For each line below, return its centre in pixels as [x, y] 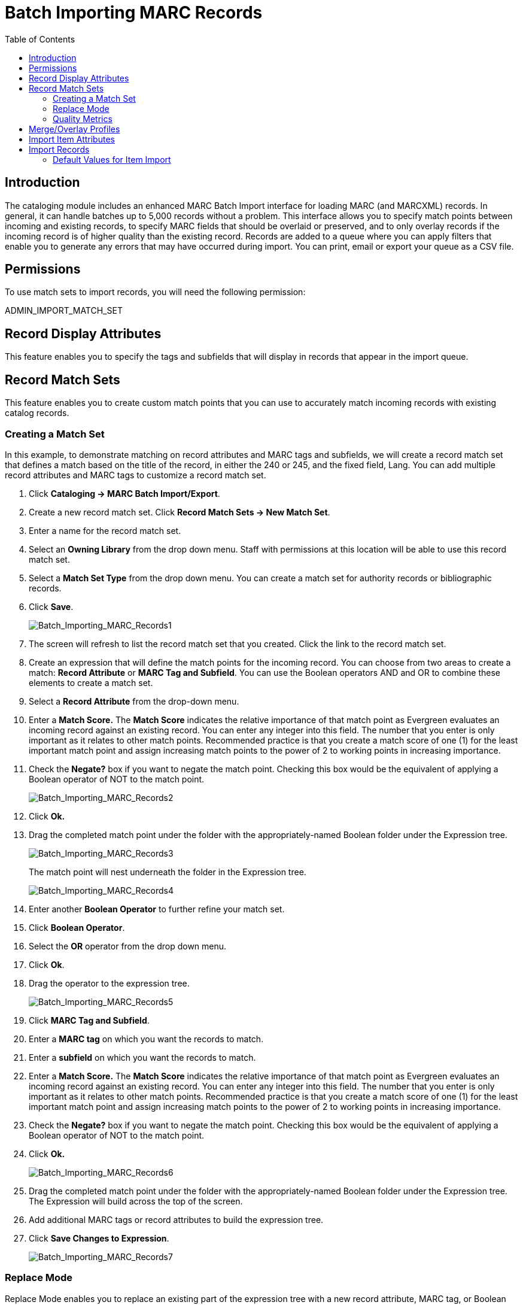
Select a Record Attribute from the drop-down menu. [134, 701]
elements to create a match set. [91, 682]
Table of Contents [40, 39]
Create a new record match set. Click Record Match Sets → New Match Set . [180, 512]
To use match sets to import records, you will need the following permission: [155, 292]
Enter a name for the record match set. [105, 530]
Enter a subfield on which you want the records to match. [142, 1057]
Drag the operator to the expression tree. [109, 983]
